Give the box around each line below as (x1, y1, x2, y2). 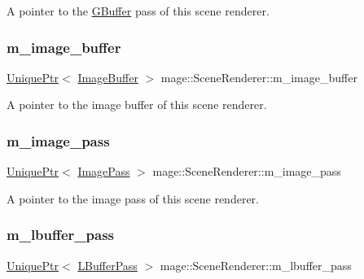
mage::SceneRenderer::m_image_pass (152, 163, 341, 180)
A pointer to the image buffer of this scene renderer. (7, 96, 267, 113)
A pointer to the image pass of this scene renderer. (7, 190, 259, 207)
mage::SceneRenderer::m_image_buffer (160, 68, 357, 85)
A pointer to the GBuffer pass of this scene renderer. (7, 2, 270, 19)
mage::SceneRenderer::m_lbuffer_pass (160, 256, 352, 273)
